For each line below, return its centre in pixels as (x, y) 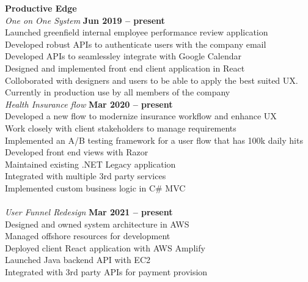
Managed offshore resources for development (88, 236)
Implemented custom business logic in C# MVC (95, 187)
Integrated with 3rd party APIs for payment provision (106, 272)
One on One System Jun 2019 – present (85, 20)
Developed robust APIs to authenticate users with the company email (136, 44)
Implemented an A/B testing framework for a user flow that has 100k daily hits (154, 140)
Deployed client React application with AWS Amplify (105, 247)
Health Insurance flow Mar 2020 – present (89, 104)
